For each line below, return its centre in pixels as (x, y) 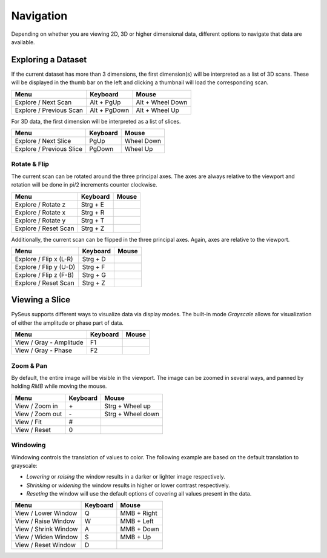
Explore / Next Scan (43, 102)
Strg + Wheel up (127, 406)
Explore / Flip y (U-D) (45, 267)
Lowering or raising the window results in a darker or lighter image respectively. (126, 477)
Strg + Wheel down (132, 414)
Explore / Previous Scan (49, 110)
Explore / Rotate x (40, 212)
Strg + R (93, 212)
